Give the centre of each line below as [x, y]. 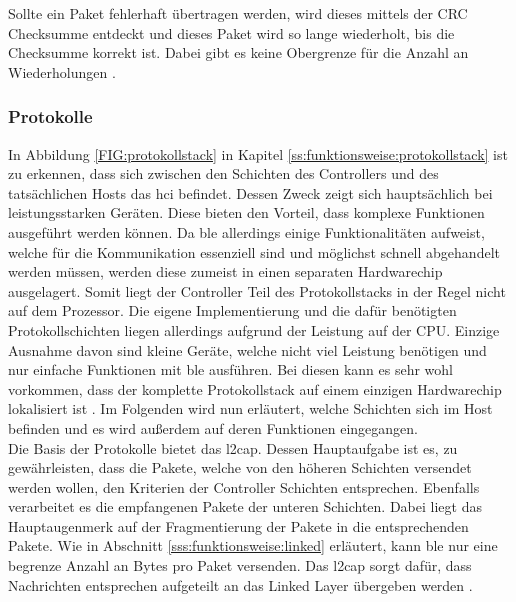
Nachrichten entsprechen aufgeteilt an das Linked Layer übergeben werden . [240, 584]
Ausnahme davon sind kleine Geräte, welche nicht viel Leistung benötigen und [247, 349]
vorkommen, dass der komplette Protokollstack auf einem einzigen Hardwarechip [255, 388]
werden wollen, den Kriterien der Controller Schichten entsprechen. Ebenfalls [244, 486]
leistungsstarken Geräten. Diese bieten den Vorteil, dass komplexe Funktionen [246, 212]
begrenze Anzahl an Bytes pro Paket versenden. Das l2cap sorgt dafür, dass [240, 565]
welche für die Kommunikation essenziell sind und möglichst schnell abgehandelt [254, 251]
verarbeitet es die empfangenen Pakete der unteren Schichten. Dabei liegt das [245, 506]
